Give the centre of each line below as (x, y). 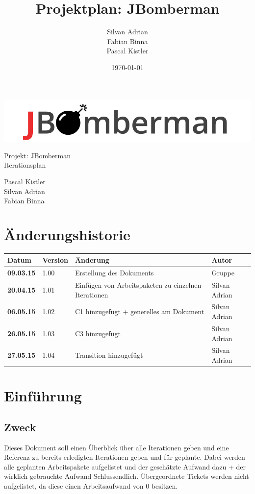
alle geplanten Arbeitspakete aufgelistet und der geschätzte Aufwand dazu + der (125, 466)
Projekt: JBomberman (38, 155)
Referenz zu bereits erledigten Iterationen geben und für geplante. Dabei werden (125, 457)
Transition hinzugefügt (109, 355)
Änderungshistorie (67, 234)
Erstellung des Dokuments (114, 273)
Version (55, 260)
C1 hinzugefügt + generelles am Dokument (140, 311)
